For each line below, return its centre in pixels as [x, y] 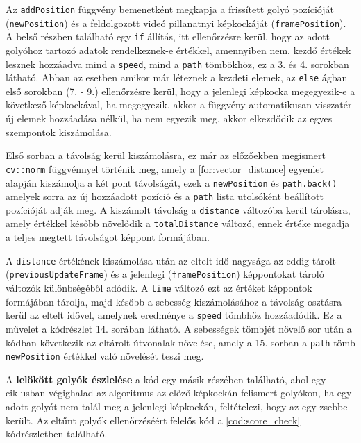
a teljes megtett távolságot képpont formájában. [108, 237]
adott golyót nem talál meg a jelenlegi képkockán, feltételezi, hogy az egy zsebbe [177, 407]
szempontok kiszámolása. [59, 132]
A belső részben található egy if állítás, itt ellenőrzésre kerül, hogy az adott [168, 36]
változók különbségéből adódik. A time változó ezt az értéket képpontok [159, 288]
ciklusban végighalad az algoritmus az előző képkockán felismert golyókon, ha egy [179, 393]
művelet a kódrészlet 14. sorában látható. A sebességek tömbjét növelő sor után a [179, 328]
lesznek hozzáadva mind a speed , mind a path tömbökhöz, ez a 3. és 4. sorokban [177, 64]
